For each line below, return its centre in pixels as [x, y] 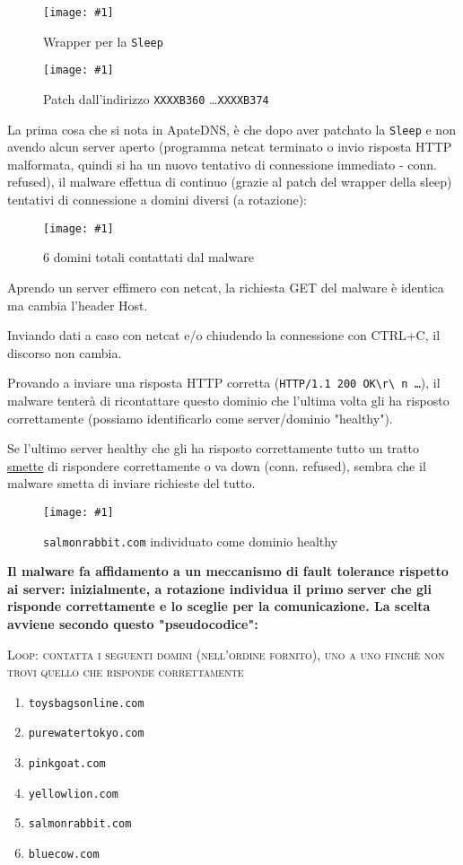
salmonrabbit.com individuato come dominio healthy [191, 541]
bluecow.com [64, 855]
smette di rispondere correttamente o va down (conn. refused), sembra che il [217, 465]
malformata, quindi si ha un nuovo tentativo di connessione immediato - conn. [223, 164]
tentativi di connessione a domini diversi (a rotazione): [157, 200]
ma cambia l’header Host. [78, 305]
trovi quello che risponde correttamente [126, 672]
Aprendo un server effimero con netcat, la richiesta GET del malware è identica [226, 287]
